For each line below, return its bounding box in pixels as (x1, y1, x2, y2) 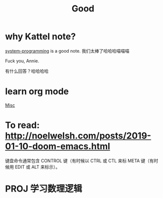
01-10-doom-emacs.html (5, 141, 110, 152)
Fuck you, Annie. (5, 58, 40, 64)
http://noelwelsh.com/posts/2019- (5, 130, 152, 141)
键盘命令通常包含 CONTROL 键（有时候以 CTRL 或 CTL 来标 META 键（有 (5, 157, 154, 164)
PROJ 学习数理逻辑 (5, 183, 82, 194)
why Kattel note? (5, 31, 76, 42)
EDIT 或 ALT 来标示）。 (14, 164, 60, 170)
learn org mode (5, 86, 69, 97)
